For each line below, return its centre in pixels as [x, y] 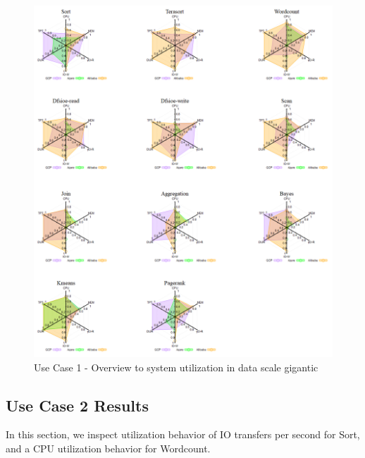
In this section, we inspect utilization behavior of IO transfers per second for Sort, [183, 434]
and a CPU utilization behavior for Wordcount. [108, 448]
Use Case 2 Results [77, 405]
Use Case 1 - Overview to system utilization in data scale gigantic [176, 367]
